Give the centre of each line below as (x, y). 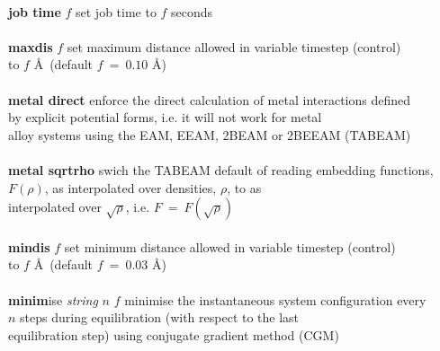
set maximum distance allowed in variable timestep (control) (234, 46)
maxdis (31, 46)
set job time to (116, 11)
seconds (192, 11)
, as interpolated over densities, (130, 187)
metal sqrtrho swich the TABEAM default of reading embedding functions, (221, 169)
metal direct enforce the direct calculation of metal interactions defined (210, 99)
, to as (244, 187)
